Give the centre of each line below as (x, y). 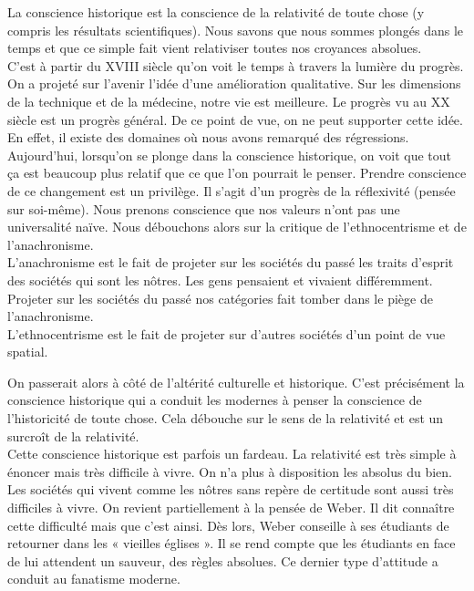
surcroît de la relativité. (73, 435)
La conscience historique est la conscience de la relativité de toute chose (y (216, 12)
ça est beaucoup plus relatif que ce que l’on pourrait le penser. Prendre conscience (237, 173)
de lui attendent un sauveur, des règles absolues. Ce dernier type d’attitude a (223, 560)
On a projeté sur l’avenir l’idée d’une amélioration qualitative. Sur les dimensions (234, 83)
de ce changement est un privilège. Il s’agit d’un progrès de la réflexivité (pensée (232, 190)
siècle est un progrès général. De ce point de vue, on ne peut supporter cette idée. (235, 119)
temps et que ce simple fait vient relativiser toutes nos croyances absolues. (215, 48)
